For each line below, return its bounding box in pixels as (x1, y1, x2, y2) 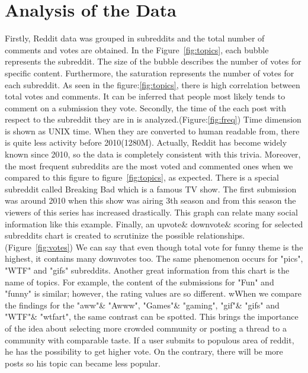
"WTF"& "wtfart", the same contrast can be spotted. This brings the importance (5, 310, 299, 323)
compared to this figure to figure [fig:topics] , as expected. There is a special (5, 171, 279, 184)
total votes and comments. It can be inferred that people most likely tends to (5, 90, 285, 102)
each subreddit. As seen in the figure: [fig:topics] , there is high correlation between (5, 78, 300, 91)
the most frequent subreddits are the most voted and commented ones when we (5, 159, 293, 172)
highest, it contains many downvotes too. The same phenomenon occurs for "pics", (5, 252, 303, 265)
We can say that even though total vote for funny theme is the (75, 240, 303, 253)
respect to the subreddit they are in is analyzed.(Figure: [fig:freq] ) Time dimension (5, 113, 301, 126)
